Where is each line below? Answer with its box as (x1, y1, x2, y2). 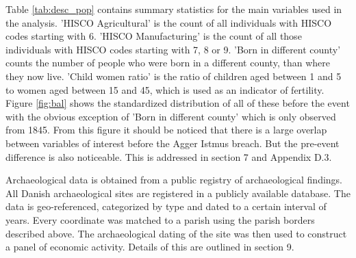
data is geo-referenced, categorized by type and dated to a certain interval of (5, 199, 327, 214)
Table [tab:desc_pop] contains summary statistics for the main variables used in (5, 2, 342, 16)
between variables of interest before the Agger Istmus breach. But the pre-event (5, 136, 340, 150)
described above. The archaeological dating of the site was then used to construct (5, 226, 347, 240)
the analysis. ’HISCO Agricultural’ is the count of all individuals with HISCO (5, 15, 332, 29)
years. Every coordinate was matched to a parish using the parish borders (5, 212, 315, 227)
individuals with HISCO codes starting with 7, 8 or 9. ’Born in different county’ (5, 42, 341, 56)
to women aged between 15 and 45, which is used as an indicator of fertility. (5, 82, 325, 96)
